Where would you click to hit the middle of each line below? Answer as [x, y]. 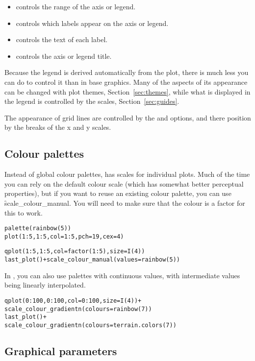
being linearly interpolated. [45, 285]
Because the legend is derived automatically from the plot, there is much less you [127, 72]
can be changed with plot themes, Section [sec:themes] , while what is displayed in [127, 91]
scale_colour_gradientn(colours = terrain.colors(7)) [90, 325]
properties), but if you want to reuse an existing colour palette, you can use [118, 193]
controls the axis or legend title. [64, 56]
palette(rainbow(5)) [38, 229]
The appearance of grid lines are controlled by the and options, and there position [128, 117]
